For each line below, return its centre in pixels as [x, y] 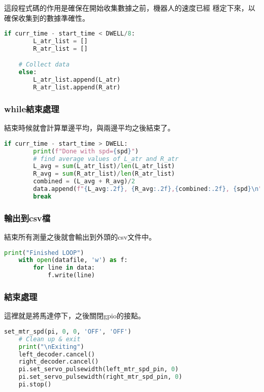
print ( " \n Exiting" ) [51, 347]
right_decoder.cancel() [59, 362]
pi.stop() [35, 385]
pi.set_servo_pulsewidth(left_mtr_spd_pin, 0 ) [98, 369]
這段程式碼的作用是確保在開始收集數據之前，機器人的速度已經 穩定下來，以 [130, 8]
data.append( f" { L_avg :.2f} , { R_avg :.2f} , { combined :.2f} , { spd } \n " [148, 189]
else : [28, 72]
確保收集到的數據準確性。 [47, 18]
